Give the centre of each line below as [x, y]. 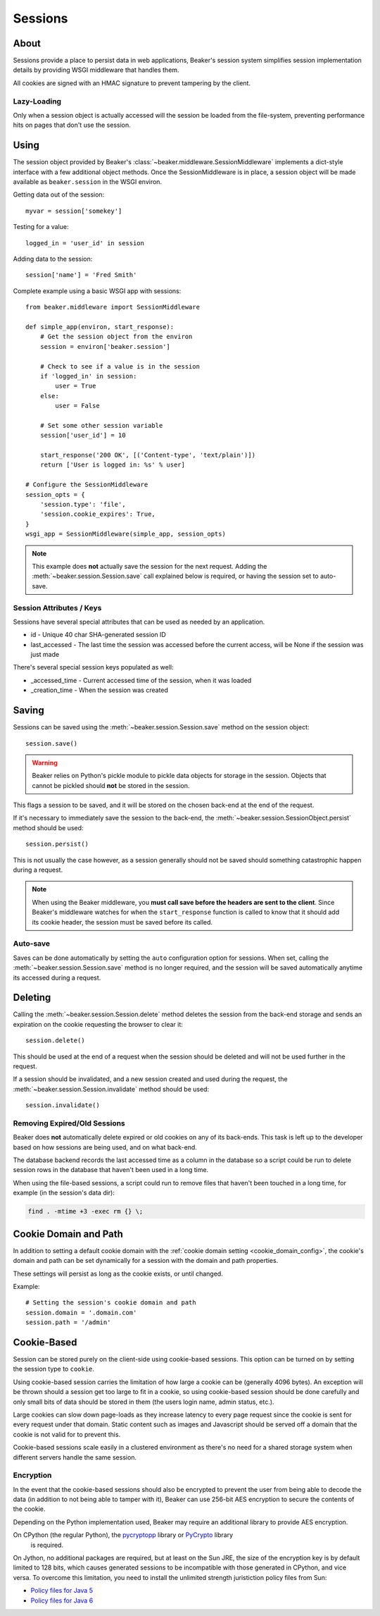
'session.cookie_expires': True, [98, 514]
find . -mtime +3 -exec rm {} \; [85, 1211]
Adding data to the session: [53, 259]
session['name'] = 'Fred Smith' [81, 275]
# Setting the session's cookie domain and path [111, 1303]
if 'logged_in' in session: [88, 376]
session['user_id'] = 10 [83, 436]
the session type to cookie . [54, 1369]
